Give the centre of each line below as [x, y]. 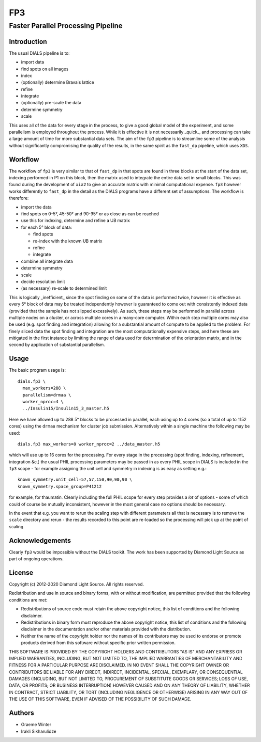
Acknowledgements [40, 540]
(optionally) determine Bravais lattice [58, 82]
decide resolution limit [43, 282]
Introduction [28, 41]
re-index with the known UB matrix [68, 241]
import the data [36, 207]
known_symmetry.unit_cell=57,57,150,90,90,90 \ [75, 480]
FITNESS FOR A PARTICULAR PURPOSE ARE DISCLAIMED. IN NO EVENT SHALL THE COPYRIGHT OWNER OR [119, 665]
